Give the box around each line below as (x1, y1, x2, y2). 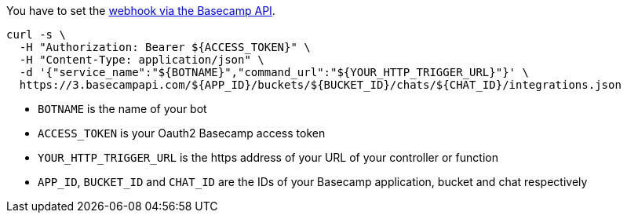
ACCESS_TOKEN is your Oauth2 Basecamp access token (38, 126, 326, 140)
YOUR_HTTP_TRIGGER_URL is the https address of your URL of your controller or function (38, 151, 498, 164)
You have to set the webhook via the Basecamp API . (6, 4, 275, 17)
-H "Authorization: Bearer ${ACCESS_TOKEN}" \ (19, 41, 311, 53)
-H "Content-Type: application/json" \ (19, 53, 264, 66)
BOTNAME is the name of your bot (38, 102, 207, 115)
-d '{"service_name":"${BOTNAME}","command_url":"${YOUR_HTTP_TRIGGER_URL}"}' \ (19, 66, 529, 78)
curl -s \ (6, 28, 66, 41)
